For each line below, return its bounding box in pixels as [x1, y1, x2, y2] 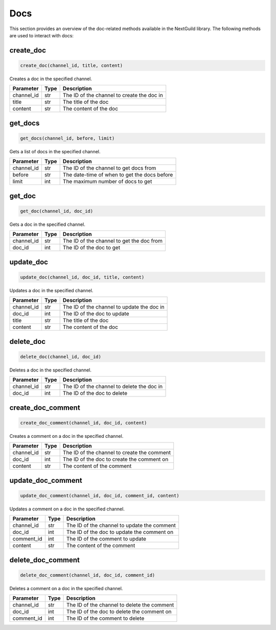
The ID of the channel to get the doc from [62, 238, 163, 245]
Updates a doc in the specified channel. [9, 287, 94, 293]
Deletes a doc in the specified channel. [9, 367, 92, 373]
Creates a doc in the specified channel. [9, 76, 92, 82]
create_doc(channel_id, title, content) [20, 62, 123, 68]
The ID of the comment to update [66, 535, 147, 543]
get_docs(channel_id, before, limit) [20, 135, 115, 141]
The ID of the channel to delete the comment [66, 601, 174, 609]
